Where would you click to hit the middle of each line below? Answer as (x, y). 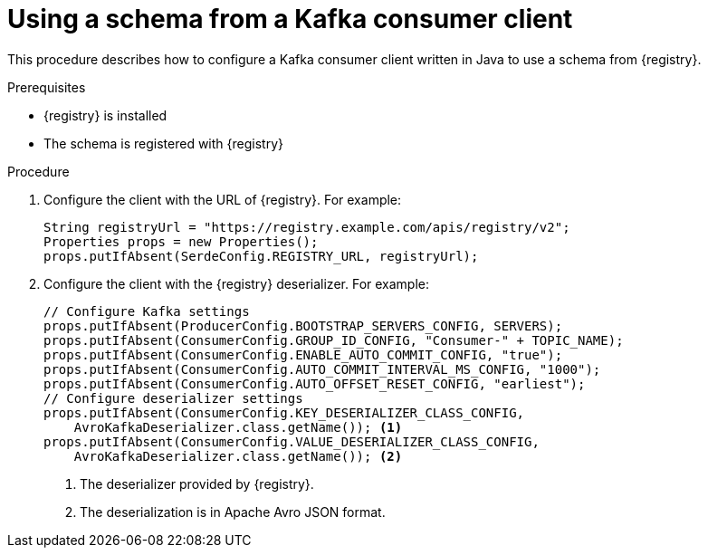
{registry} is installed (105, 115)
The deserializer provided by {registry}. (197, 483)
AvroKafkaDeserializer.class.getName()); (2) (238, 456)
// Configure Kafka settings (147, 311)
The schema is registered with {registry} (163, 143)
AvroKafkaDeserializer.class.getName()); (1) (238, 427)
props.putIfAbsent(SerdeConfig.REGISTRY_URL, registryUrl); (261, 256)
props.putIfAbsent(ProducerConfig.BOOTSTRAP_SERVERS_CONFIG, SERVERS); (303, 325)
